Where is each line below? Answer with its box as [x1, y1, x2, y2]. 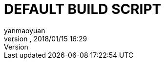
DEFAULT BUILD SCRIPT [4, 1, 162, 17]
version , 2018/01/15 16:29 [4, 34, 87, 43]
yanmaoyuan [4, 26, 45, 35]
